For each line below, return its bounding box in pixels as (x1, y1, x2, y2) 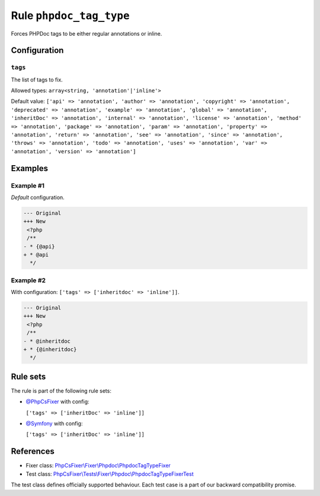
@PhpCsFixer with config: (25, 398, 89, 405)
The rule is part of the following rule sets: (11, 387, 112, 394)
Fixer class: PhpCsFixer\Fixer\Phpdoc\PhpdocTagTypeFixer (25, 462, 171, 469)
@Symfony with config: (25, 420, 83, 427)
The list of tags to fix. (11, 76, 63, 83)
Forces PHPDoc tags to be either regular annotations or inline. (11, 30, 162, 37)
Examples (11, 163, 49, 173)
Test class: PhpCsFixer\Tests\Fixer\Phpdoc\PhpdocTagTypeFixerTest (25, 470, 194, 478)
